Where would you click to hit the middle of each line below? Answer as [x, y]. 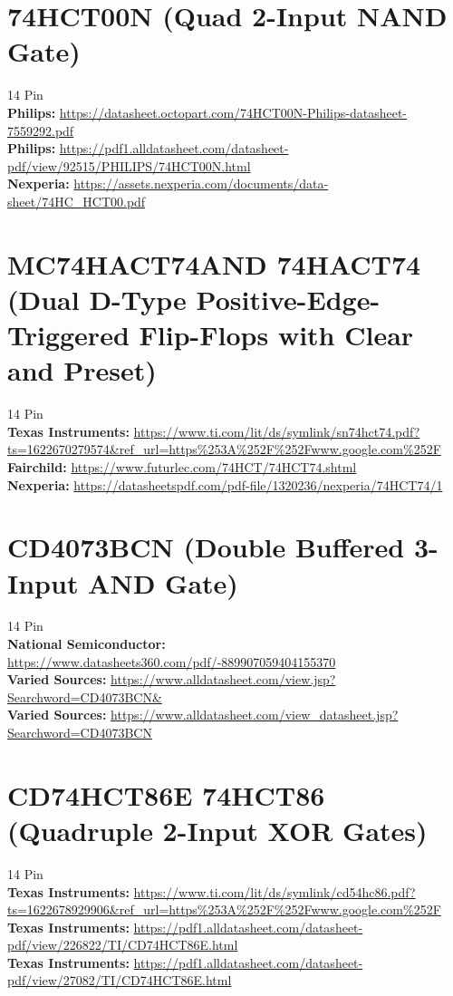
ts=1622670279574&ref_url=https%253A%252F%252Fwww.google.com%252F [224, 449]
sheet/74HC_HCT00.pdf [77, 201]
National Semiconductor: [87, 644]
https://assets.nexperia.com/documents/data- [201, 184]
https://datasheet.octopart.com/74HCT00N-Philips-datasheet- [233, 112]
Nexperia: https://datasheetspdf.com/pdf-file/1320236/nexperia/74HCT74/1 [225, 484]
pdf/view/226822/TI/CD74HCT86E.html [123, 945]
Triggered [68, 335]
